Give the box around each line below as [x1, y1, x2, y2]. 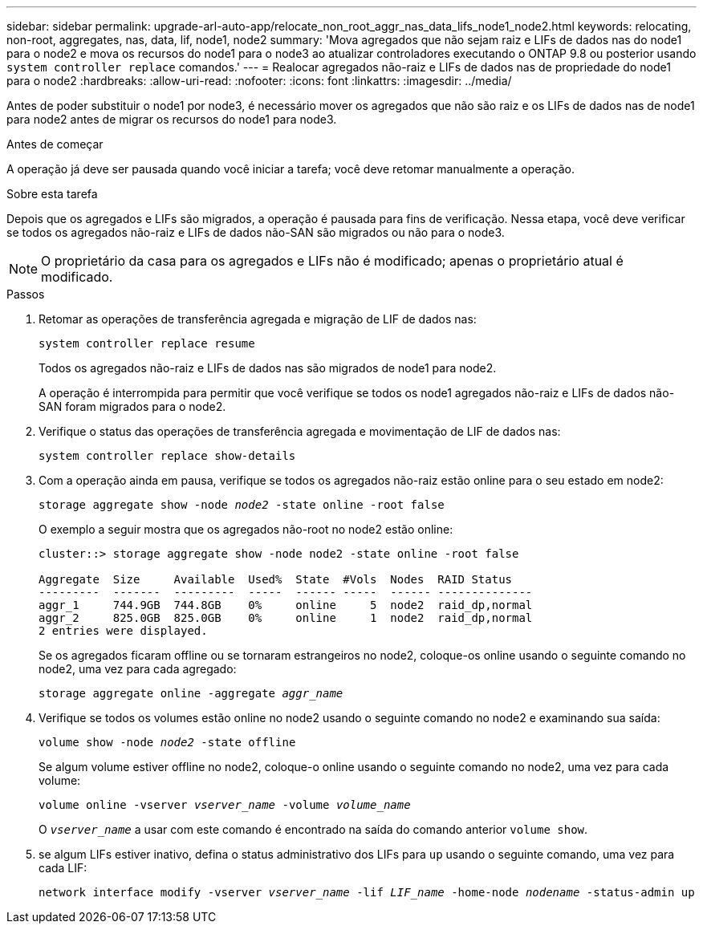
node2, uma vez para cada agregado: [39, 662, 237, 676]
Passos [6, 287, 45, 301]
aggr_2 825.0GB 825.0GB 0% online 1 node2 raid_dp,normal [39, 611, 533, 624]
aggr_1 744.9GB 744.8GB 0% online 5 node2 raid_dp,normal [39, 599, 533, 611]
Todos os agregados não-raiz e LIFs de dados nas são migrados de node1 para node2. [39, 361, 497, 375]
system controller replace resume [39, 337, 255, 350]
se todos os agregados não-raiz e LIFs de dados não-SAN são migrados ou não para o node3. [6, 225, 505, 239]
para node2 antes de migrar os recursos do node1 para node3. [6, 112, 337, 126]
